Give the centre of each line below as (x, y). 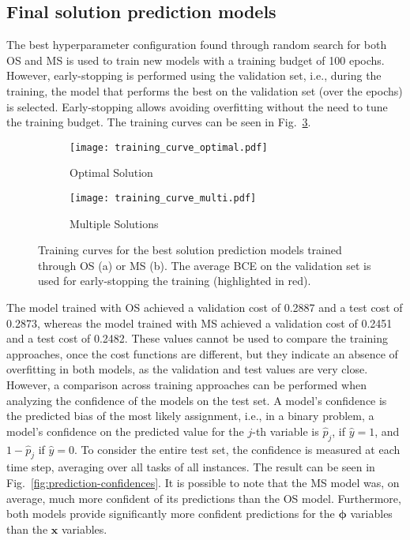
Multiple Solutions (114, 223)
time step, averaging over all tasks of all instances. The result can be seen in (191, 467)
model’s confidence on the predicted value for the (125, 431)
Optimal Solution (111, 172)
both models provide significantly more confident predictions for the (171, 514)
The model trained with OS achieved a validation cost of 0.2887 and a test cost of (205, 307)
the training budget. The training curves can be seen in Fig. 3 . (159, 122)
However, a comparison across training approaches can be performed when (186, 385)
